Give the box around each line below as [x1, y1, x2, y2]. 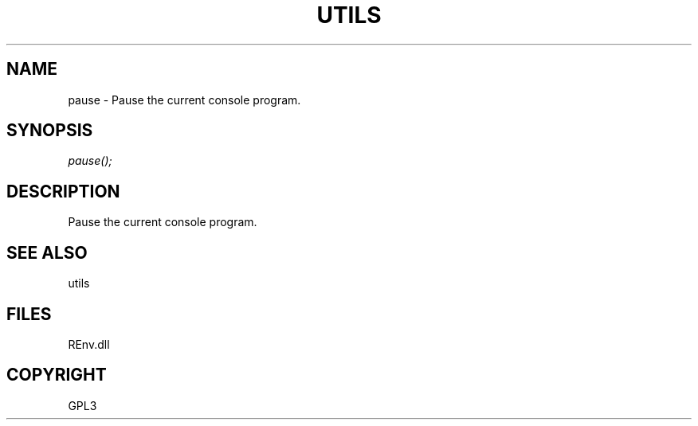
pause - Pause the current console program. [68, 92, 301, 107]
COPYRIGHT [6, 365, 107, 385]
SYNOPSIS [6, 120, 93, 141]
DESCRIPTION [6, 181, 120, 201]
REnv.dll [68, 337, 110, 351]
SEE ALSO [6, 242, 88, 263]
